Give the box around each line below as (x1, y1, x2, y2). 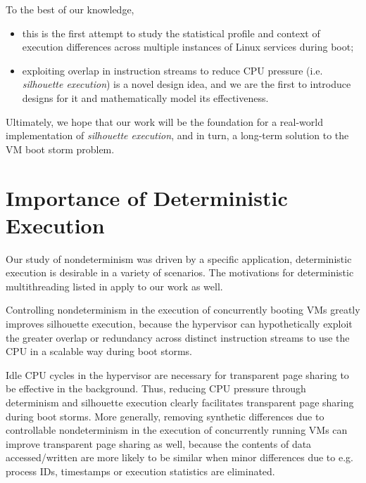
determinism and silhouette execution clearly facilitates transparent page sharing (6, 395, 354, 409)
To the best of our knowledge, (6, 2, 134, 16)
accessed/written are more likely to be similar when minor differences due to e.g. (6, 450, 353, 465)
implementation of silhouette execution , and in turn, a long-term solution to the (6, 128, 349, 143)
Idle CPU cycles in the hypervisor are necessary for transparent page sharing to (6, 367, 349, 382)
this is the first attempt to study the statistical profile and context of (22, 25, 320, 40)
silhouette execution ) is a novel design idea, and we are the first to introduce (22, 77, 351, 91)
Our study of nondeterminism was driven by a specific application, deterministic (6, 251, 352, 266)
